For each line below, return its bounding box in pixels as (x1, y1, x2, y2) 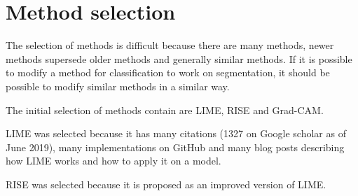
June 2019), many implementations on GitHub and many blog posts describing (6, 139, 345, 154)
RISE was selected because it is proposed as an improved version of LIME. (6, 176, 326, 191)
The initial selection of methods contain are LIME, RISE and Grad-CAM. (6, 102, 324, 117)
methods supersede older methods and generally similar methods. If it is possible (6, 51, 352, 66)
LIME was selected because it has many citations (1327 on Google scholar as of (6, 126, 346, 141)
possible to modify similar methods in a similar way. (6, 78, 230, 93)
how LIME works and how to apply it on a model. (6, 153, 221, 168)
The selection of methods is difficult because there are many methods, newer (6, 38, 334, 52)
